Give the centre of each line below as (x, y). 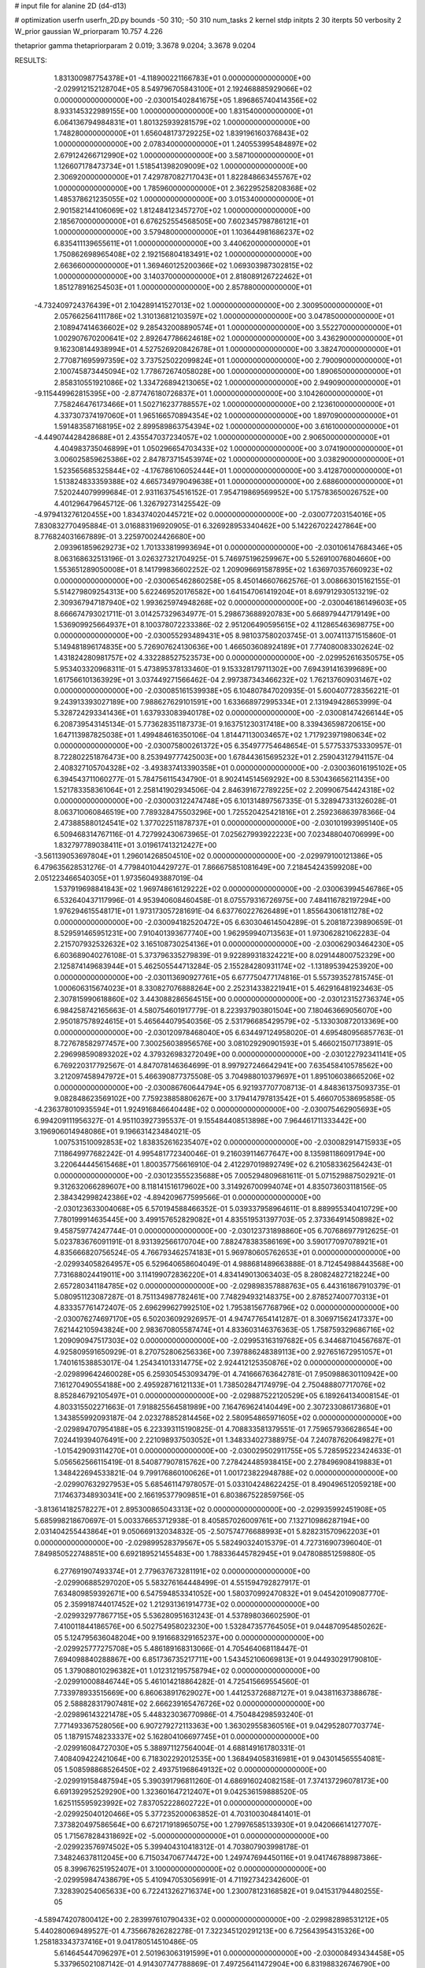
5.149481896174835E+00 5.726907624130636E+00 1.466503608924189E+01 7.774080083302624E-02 (224, 646)
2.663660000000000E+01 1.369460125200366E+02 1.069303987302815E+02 (184, 265)
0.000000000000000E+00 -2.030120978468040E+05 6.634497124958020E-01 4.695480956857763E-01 (229, 1032)
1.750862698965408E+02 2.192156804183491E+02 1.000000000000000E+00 (183, 254)
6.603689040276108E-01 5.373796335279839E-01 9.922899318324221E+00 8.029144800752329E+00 (224, 955)
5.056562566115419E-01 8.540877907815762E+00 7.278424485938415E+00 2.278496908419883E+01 (223, 1462)
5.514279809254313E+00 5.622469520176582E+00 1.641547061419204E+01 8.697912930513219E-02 (222, 591)
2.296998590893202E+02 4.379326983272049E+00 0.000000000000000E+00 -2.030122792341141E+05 (230, 1054)
